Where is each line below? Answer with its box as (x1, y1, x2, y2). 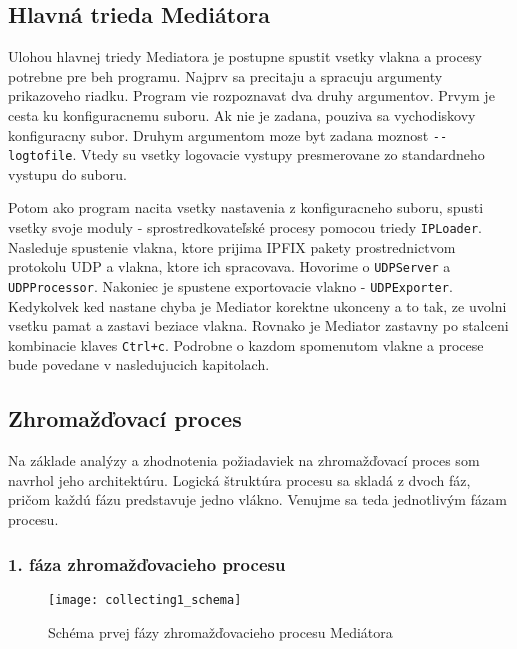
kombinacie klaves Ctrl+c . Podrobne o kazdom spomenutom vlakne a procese (8, 334, 484, 355)
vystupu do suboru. (8, 163, 127, 184)
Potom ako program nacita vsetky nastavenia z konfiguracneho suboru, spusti (8, 197, 484, 218)
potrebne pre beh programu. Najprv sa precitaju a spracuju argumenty (8, 65, 443, 86)
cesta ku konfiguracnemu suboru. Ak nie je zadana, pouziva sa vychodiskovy (8, 104, 476, 125)
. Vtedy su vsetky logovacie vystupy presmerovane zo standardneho (72, 144, 485, 165)
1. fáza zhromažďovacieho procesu (8, 551, 286, 576)
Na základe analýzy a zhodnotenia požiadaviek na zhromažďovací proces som (8, 450, 480, 471)
